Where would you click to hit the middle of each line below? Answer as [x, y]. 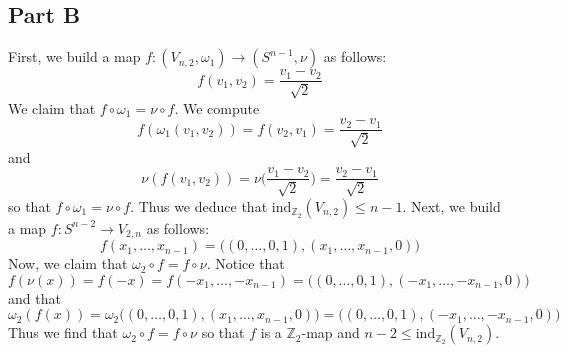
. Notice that [245, 263]
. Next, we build [451, 205]
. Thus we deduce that [199, 205]
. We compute [217, 107]
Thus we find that [63, 332]
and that [34, 297]
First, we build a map [74, 56]
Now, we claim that [68, 263]
